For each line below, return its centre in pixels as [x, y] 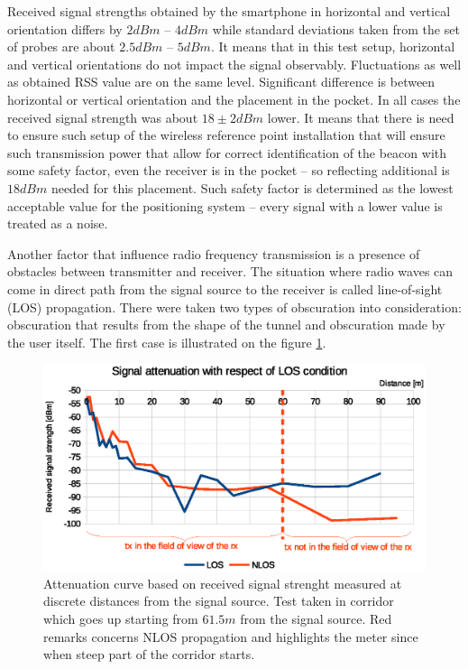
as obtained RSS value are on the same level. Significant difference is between [221, 82]
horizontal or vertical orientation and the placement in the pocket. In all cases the [234, 99]
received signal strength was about [103, 117]
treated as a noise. [58, 223]
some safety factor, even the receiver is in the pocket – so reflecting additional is [229, 170]
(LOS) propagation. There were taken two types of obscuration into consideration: [234, 307]
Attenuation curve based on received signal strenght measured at [223, 583]
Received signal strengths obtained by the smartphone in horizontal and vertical [229, 11]
